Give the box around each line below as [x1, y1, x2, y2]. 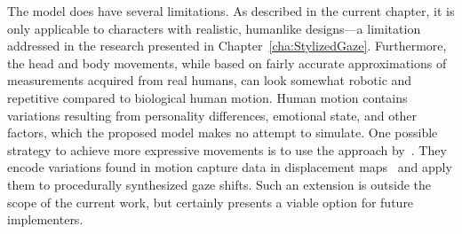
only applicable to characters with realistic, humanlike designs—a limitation [7, 19, 421, 37]
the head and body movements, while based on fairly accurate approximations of [7, 53, 447, 72]
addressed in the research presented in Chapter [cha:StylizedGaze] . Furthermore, [7, 36, 447, 55]
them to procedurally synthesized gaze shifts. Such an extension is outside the [7, 175, 431, 193]
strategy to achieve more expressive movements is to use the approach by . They [7, 140, 447, 159]
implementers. [7, 210, 84, 229]
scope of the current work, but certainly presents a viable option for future [7, 192, 414, 211]
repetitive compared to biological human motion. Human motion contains [7, 88, 408, 106]
